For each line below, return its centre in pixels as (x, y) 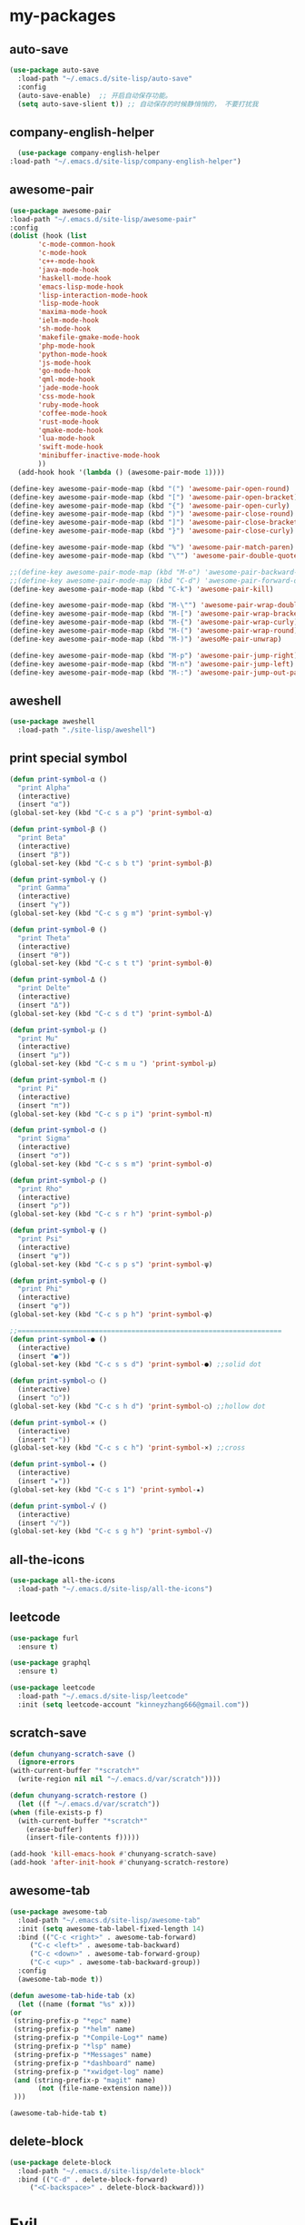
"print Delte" (44, 989)
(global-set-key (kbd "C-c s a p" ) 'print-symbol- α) (111, 813)
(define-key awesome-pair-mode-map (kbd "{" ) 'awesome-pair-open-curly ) (150, 506)
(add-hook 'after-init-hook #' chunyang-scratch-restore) (119, 1863)
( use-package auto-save (54, 70)
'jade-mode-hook (69, 388)
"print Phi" (40, 1289)
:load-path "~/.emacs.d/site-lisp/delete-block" (111, 2171)
